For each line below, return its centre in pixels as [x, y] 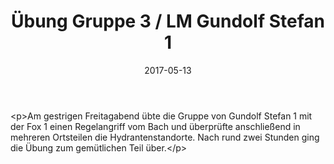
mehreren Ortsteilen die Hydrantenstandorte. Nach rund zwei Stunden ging [165, 137]
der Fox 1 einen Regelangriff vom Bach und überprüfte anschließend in [155, 126]
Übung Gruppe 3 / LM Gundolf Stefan [168, 21]
